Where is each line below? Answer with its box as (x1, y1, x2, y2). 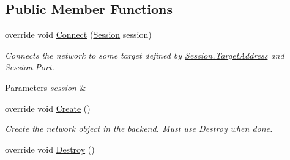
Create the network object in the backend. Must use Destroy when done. (5, 122, 273, 135)
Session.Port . (5, 60, 54, 73)
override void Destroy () (5, 142, 95, 155)
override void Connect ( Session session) (5, 28, 152, 41)
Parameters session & (5, 81, 86, 93)
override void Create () (5, 101, 91, 114)
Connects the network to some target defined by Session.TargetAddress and (5, 48, 284, 61)
